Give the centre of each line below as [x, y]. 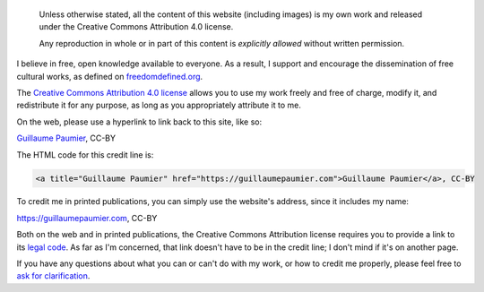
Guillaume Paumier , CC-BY [66, 138]
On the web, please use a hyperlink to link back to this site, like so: [139, 122]
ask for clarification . [53, 276]
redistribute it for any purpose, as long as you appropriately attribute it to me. [159, 105]
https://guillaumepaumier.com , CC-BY [87, 218]
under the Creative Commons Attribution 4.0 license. [136, 27]
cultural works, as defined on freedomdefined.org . [110, 76]
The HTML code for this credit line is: [85, 155]
